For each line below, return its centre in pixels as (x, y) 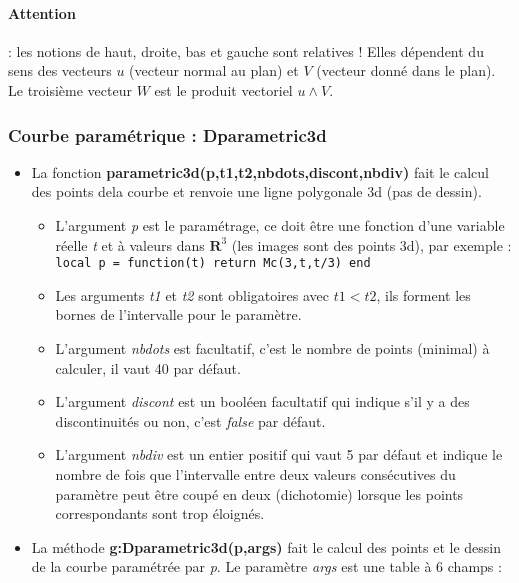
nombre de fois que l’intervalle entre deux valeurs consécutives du (255, 473)
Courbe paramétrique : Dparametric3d (167, 134)
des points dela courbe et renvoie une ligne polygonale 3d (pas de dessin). (256, 191)
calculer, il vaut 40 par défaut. (148, 367)
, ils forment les (423, 294)
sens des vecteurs (60, 70)
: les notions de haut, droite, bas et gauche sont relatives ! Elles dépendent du (246, 50)
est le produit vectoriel (223, 89)
